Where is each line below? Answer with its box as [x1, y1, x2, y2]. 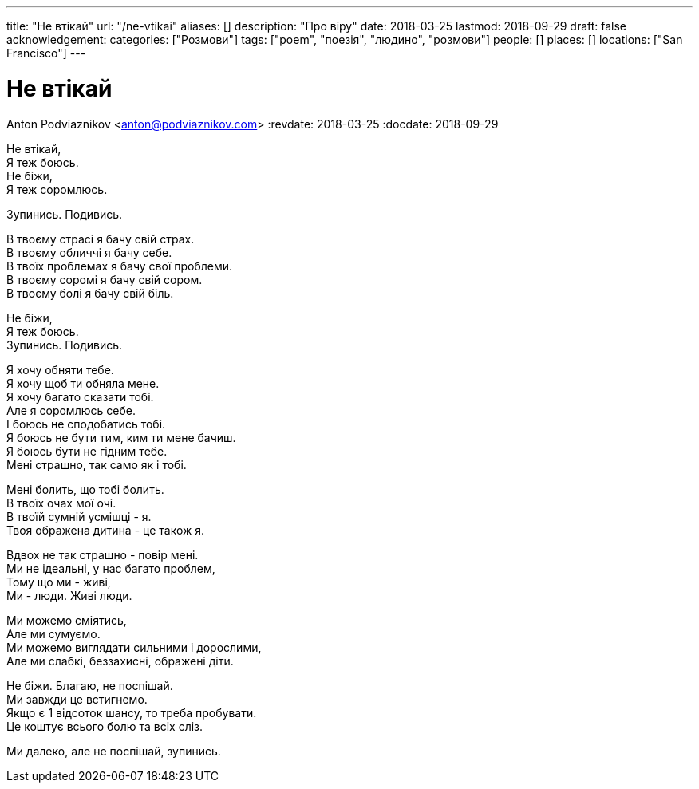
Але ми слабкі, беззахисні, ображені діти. [6, 653, 234, 668]
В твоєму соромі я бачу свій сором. [6, 272, 203, 286]
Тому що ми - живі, [6, 574, 111, 589]
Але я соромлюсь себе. [6, 403, 136, 417]
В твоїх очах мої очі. [6, 495, 116, 510]
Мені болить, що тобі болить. [6, 482, 164, 496]
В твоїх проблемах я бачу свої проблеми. [6, 258, 233, 273]
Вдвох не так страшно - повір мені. [6, 547, 199, 562]
